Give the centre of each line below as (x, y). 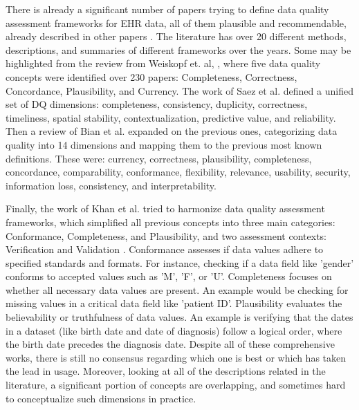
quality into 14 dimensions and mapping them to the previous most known (164, 144)
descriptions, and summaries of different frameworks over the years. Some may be (178, 49)
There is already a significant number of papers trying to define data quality (167, 9)
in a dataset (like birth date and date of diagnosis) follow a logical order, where (174, 330)
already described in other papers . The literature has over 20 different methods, (176, 36)
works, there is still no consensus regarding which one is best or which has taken (176, 357)
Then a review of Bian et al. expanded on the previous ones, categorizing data (172, 131)
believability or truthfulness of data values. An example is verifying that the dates (179, 317)
